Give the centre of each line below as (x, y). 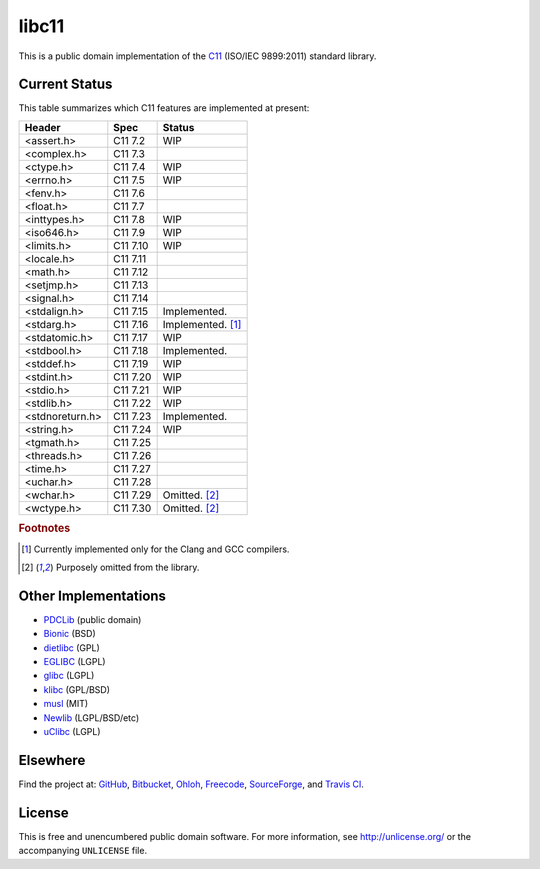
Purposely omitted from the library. (127, 567)
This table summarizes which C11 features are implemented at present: (164, 108)
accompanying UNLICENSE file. (83, 851)
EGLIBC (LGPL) (74, 661)
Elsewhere (52, 760)
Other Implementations (92, 595)
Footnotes (44, 528)
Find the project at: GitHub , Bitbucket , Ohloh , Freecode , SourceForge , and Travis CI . (191, 784)
